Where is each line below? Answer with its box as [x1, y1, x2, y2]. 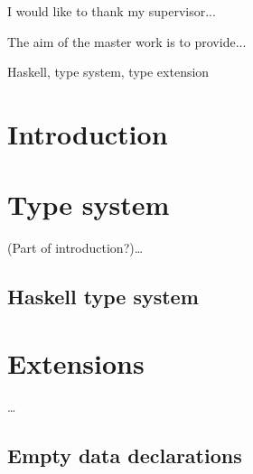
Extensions [7, 344, 145, 381]
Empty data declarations [7, 441, 242, 469]
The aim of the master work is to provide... [7, 32, 247, 51]
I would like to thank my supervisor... [7, 2, 216, 20]
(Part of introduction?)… [7, 238, 144, 257]
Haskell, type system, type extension [7, 62, 210, 81]
